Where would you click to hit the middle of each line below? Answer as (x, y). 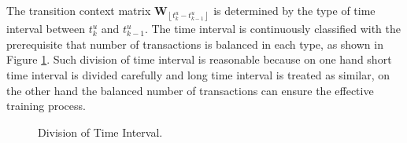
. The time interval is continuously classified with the (272, 29)
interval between (46, 29)
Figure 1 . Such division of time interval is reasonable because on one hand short (199, 59)
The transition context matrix (79, 10)
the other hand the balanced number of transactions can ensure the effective (190, 90)
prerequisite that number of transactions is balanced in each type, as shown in (195, 44)
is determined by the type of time (294, 10)
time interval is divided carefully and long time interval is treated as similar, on (198, 74)
